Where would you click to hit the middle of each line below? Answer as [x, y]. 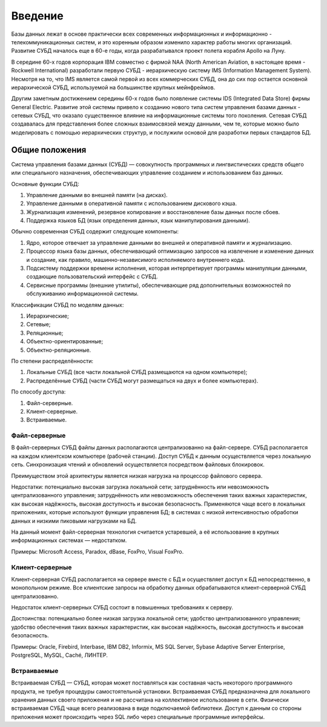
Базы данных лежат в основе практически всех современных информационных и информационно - [141, 34]
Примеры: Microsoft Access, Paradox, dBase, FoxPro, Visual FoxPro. [97, 551]
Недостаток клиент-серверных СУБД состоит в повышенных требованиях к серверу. [122, 608]
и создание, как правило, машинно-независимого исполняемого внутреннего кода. [136, 260]
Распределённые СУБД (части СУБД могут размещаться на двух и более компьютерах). [142, 380]
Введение [37, 16]
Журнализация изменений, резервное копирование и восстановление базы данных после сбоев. [153, 212]
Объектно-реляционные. [59, 350]
